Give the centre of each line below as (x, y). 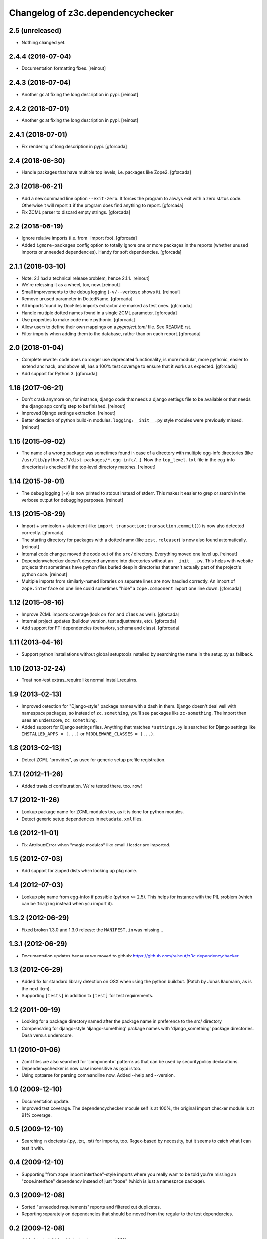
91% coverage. (37, 1115)
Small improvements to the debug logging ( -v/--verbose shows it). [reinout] (101, 292)
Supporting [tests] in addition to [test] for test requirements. (87, 996)
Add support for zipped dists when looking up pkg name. (80, 871)
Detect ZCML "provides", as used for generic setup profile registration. (93, 760)
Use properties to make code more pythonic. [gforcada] (78, 320)
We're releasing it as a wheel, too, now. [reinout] (71, 285)
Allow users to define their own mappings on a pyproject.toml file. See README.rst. (107, 327)
